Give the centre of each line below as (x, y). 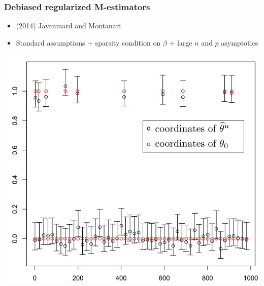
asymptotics (240, 42)
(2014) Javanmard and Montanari (69, 26)
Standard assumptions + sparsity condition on (88, 42)
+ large (181, 42)
